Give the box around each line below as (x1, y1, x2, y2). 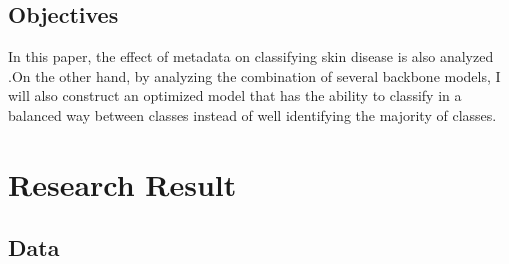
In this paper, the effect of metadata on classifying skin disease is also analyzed (8, 46, 494, 67)
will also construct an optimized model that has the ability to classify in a (8, 85, 462, 106)
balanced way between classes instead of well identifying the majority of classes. (8, 104, 497, 125)
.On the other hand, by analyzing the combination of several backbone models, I (8, 65, 501, 86)
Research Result (8, 163, 237, 204)
